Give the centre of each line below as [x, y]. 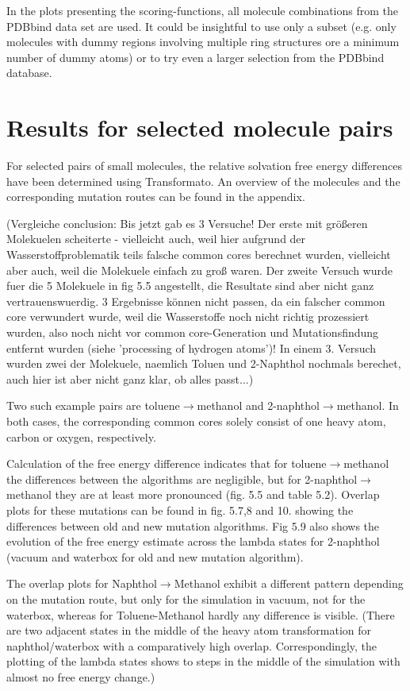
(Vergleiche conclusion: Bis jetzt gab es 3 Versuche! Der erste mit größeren [187, 223]
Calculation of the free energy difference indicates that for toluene [167, 463]
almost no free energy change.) [81, 676]
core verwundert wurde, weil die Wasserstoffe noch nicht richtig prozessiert [188, 317]
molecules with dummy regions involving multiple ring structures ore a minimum [203, 42]
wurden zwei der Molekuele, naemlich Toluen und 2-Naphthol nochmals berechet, [204, 363]
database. [29, 73]
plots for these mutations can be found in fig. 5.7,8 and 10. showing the [180, 510]
